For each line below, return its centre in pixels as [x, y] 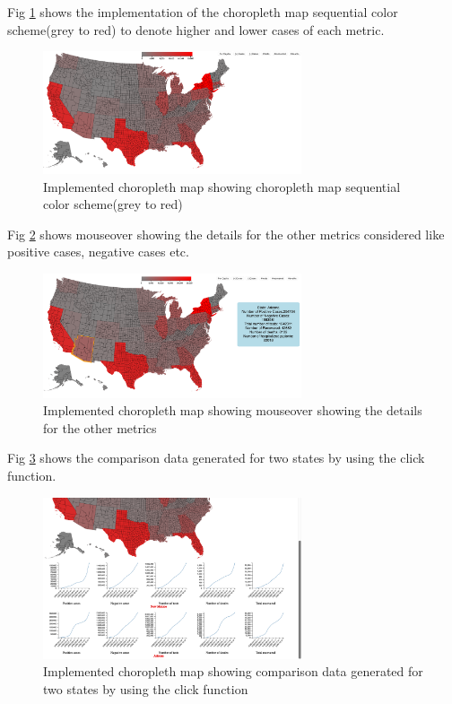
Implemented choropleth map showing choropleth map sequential [222, 186]
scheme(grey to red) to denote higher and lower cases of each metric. [196, 29]
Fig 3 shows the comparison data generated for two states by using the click [216, 458]
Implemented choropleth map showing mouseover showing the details [233, 410]
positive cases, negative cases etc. [98, 252]
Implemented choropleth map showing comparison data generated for [233, 671]
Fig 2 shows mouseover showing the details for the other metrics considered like [226, 234]
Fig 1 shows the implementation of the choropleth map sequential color [203, 12]
